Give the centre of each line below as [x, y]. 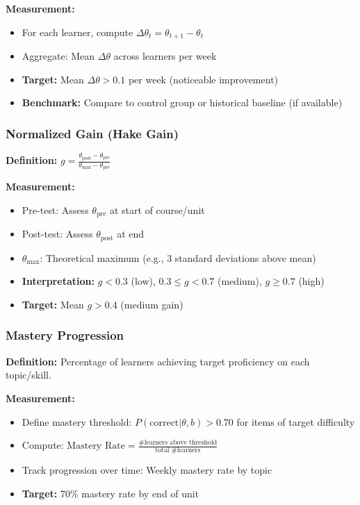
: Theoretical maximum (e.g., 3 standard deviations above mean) [178, 257]
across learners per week [165, 56]
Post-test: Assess [57, 234]
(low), [143, 281]
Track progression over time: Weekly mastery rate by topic [147, 469]
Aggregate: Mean [58, 56]
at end [131, 234]
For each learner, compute [77, 32]
